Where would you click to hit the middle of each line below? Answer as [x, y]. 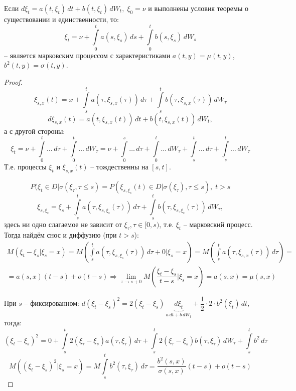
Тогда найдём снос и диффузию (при [60, 235]
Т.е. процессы [25, 167]
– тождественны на [119, 167]
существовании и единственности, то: [61, 19]
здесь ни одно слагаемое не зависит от [63, 224]
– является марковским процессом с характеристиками [87, 55]
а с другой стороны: [35, 131]
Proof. [13, 81]
